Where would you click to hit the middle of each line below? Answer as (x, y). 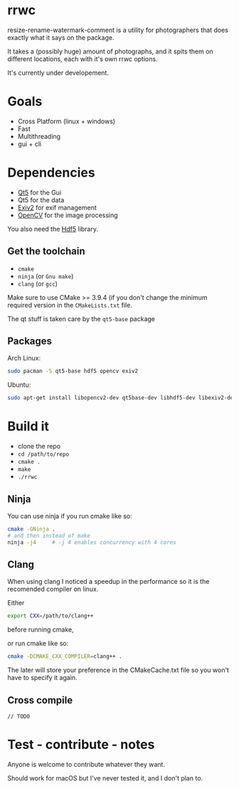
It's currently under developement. (58, 73)
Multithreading (39, 136)
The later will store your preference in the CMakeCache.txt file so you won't (118, 670)
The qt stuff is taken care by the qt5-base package (81, 318)
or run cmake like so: (38, 644)
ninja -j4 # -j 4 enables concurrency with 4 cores (92, 542)
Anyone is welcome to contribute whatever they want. (86, 764)
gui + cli (29, 144)
